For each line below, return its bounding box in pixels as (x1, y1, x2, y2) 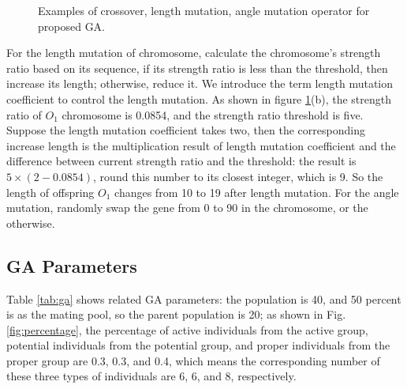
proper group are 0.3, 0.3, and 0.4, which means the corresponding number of (6, 352, 380, 368)
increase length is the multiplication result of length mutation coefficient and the (6, 137, 396, 153)
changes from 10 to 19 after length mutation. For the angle (114, 183, 399, 200)
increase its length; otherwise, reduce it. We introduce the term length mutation (6, 75, 394, 92)
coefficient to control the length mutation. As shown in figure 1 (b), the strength (6, 90, 392, 107)
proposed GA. (38, 17, 106, 34)
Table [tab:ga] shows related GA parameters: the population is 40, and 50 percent (6, 290, 401, 307)
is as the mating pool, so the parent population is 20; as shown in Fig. (6, 306, 346, 323)
